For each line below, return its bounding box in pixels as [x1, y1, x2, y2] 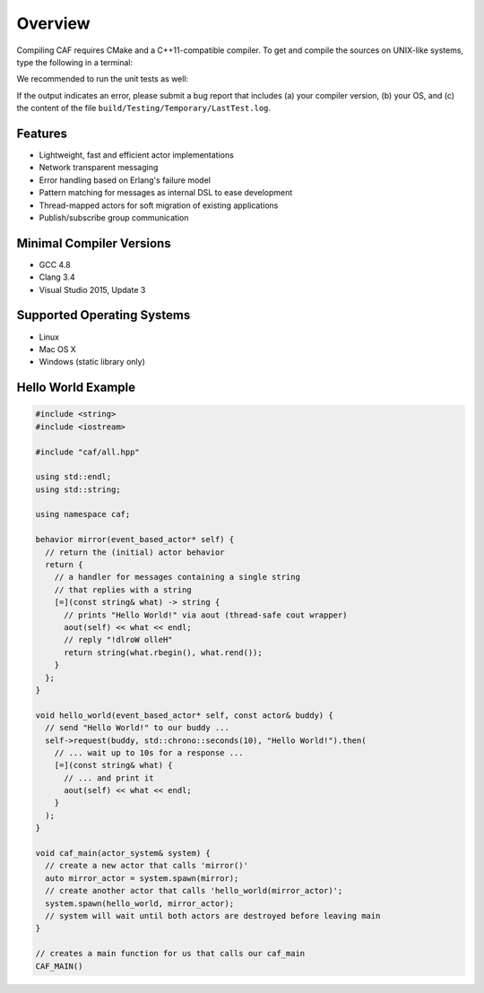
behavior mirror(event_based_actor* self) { [35, 534, 235, 545]
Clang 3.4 [39, 272, 75, 282]
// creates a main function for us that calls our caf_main [35, 948, 306, 959]
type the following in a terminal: [16, 56, 134, 67]
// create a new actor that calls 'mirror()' [45, 860, 248, 871]
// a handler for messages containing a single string [54, 572, 300, 583]
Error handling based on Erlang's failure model [39, 175, 211, 186]
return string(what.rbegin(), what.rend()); [64, 647, 264, 658]
